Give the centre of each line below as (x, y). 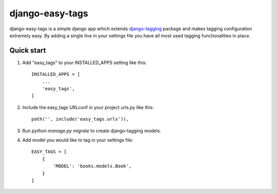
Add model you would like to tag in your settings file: (78, 140)
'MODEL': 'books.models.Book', (92, 166)
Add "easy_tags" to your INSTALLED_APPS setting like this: (85, 62)
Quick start (28, 50)
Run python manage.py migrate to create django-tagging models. (92, 131)
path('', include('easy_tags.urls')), (80, 119)
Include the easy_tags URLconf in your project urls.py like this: (88, 107)
